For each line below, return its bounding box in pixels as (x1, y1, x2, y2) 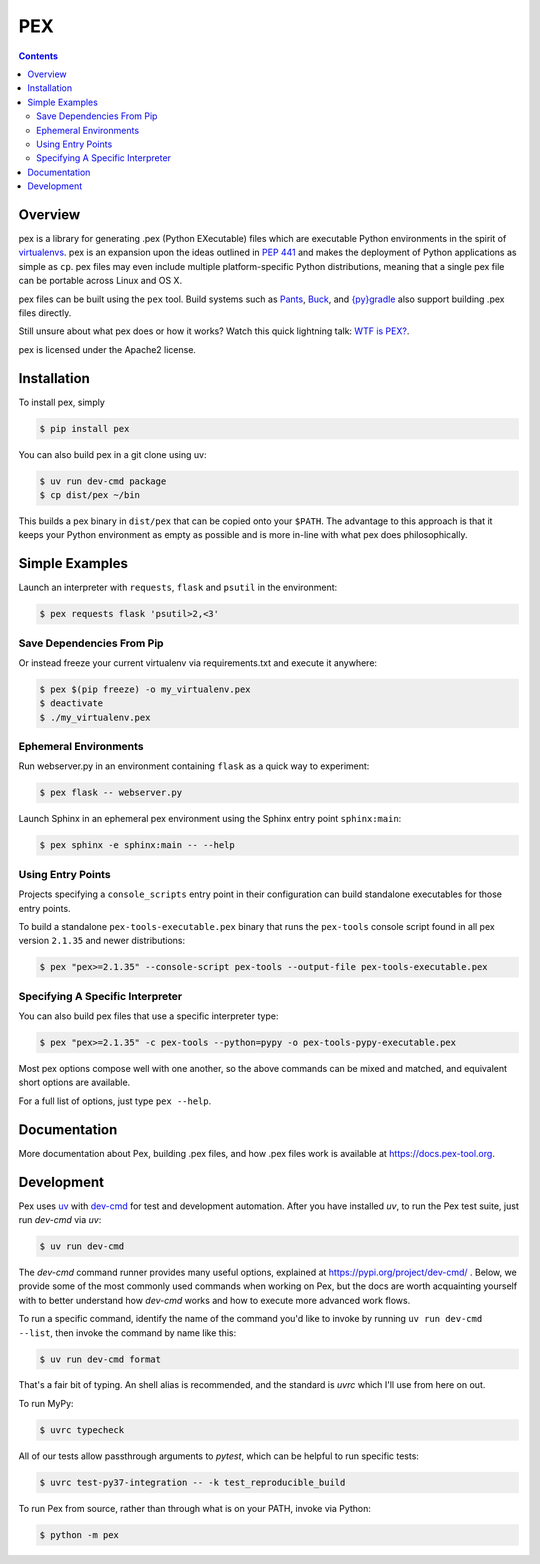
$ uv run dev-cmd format (39, 1353, 162, 1365)
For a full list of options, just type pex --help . (18, 1095, 212, 1107)
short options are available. (18, 1076, 131, 1089)
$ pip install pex (39, 423, 130, 434)
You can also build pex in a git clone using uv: (18, 448, 207, 460)
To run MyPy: (18, 1397, 74, 1409)
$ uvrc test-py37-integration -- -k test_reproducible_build (39, 1476, 346, 1488)
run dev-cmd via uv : (18, 1213, 102, 1225)
